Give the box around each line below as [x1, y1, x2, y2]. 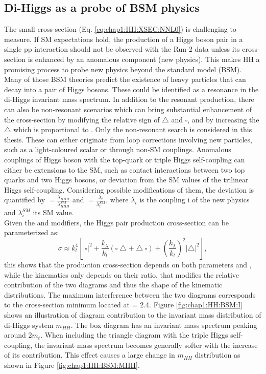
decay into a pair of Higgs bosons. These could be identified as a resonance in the [4, 84, 259, 94]
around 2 [4, 329, 32, 340]
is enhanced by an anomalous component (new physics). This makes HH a [28, 53, 260, 64]
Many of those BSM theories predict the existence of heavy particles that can [4, 74, 246, 85]
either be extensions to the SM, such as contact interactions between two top [4, 164, 245, 175]
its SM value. [33, 207, 74, 218]
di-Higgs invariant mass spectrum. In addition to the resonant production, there [4, 94, 254, 105]
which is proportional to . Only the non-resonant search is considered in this [13, 124, 252, 135]
